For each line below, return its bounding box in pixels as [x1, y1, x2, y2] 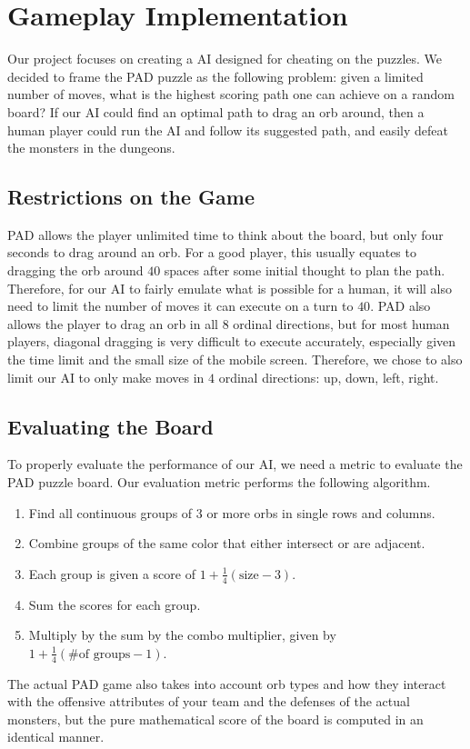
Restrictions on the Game [7, 183, 255, 211]
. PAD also [370, 296, 431, 315]
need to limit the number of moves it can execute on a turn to [7, 296, 354, 315]
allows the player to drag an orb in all [7, 314, 218, 333]
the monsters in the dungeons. [7, 138, 175, 157]
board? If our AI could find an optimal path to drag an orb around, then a [7, 102, 425, 121]
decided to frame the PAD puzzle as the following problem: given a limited [7, 66, 424, 85]
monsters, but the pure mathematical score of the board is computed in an [7, 709, 424, 728]
